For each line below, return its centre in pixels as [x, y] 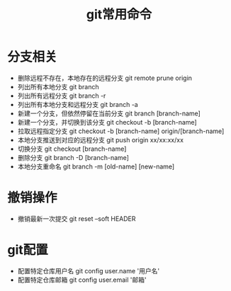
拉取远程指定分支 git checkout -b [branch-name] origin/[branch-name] [121, 131]
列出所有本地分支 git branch [58, 86]
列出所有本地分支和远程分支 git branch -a [78, 104]
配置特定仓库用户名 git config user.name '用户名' [89, 270]
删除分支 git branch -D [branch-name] [73, 157]
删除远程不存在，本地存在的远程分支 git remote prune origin [105, 78]
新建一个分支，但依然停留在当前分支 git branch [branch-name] [109, 113]
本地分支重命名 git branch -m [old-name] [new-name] [96, 166]
